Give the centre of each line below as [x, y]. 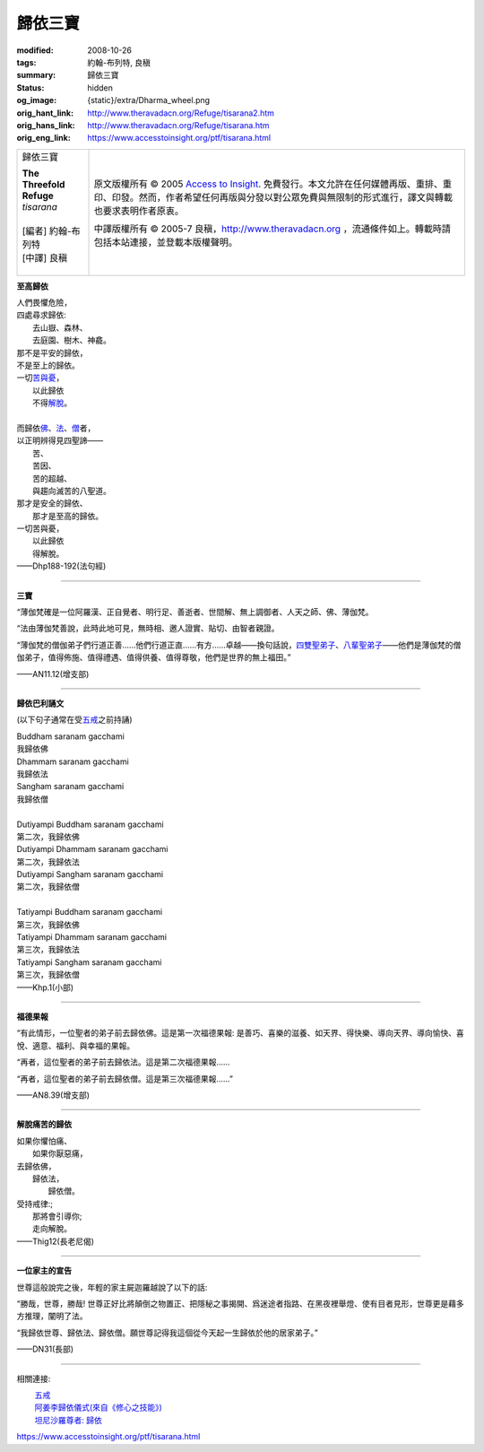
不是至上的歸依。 [48, 365]
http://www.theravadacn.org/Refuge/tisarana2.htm [181, 113]
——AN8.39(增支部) [53, 1095]
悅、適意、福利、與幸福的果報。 [75, 1046]
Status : [30, 87]
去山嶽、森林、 [60, 327]
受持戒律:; [35, 1204]
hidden [100, 87]
